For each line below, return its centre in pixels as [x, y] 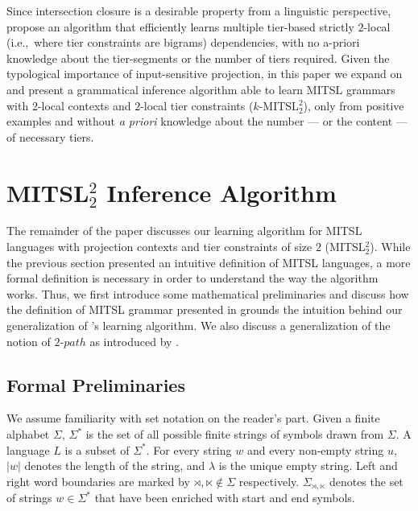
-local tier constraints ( [197, 105]
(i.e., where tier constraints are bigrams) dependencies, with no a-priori [183, 42]
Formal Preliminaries [96, 384]
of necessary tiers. [50, 136]
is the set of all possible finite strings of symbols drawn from [235, 434]
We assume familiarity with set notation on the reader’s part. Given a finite [193, 418]
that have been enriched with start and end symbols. [225, 498]
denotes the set [366, 481]
